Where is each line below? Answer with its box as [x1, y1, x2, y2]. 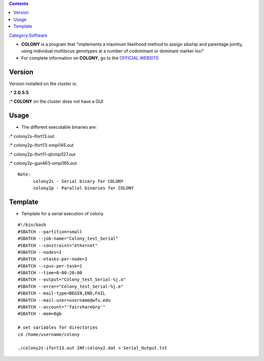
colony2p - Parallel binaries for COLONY [33, 185, 134, 191]
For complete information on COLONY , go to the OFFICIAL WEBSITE [21, 55, 159, 61]
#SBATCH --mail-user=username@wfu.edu [18, 297, 111, 303]
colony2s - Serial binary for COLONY [33, 179, 124, 184]
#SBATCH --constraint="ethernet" [18, 243, 98, 248]
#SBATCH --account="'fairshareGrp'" [18, 304, 106, 310]
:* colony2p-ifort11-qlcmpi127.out [9, 151, 76, 157]
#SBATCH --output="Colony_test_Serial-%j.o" [18, 277, 127, 282]
